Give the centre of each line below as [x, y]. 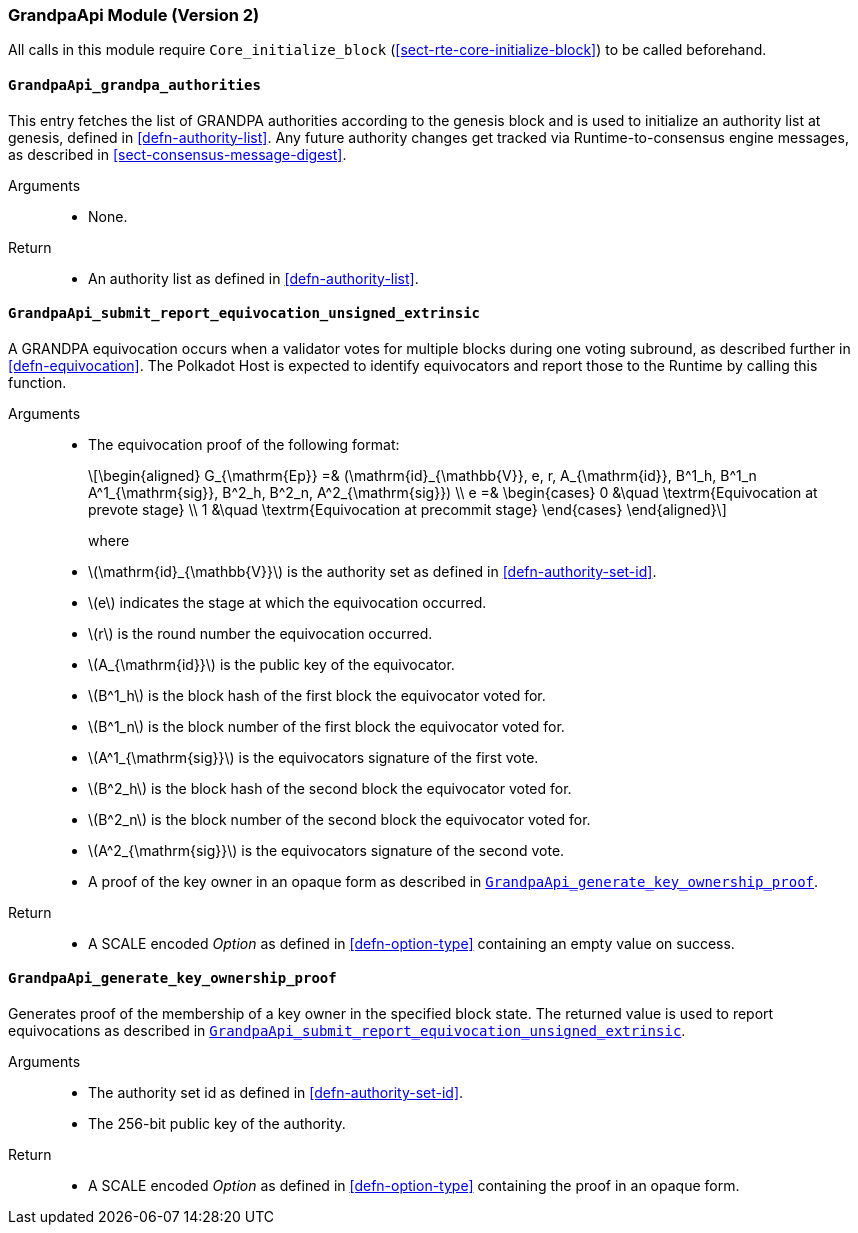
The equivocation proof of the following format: [244, 444]
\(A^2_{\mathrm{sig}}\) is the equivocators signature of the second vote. [326, 850]
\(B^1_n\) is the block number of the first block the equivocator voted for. [326, 726]
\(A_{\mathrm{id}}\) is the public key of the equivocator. [271, 664]
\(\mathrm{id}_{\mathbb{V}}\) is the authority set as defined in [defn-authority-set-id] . [372, 571]
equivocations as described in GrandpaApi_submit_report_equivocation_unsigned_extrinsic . [347, 1031]
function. [37, 382]
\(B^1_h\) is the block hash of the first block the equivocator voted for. [317, 695]
